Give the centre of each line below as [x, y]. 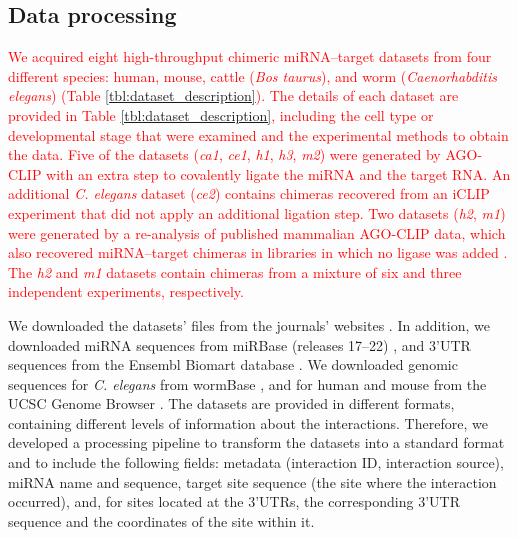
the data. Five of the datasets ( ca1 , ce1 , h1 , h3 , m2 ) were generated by [224, 154]
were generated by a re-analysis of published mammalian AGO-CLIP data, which [257, 232]
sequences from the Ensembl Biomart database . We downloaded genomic [233, 364]
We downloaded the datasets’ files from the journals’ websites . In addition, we [249, 324]
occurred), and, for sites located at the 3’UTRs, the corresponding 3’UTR [234, 501]
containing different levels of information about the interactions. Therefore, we [248, 422]
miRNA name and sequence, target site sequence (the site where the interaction [252, 481]
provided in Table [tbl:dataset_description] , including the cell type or [221, 114]
